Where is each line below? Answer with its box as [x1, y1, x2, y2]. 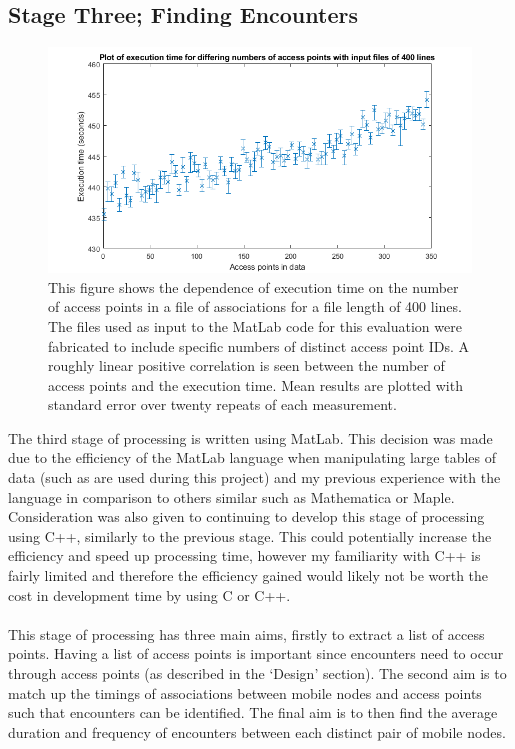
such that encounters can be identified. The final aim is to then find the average [8, 702, 498, 723]
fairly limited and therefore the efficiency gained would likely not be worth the [8, 565, 489, 586]
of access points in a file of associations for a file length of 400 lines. [48, 296, 462, 317]
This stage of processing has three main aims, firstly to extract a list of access [8, 623, 485, 644]
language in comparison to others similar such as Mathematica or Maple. [8, 486, 455, 507]
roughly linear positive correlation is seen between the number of [48, 355, 445, 376]
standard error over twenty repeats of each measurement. [48, 394, 397, 415]
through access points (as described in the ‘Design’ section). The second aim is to [8, 663, 507, 684]
